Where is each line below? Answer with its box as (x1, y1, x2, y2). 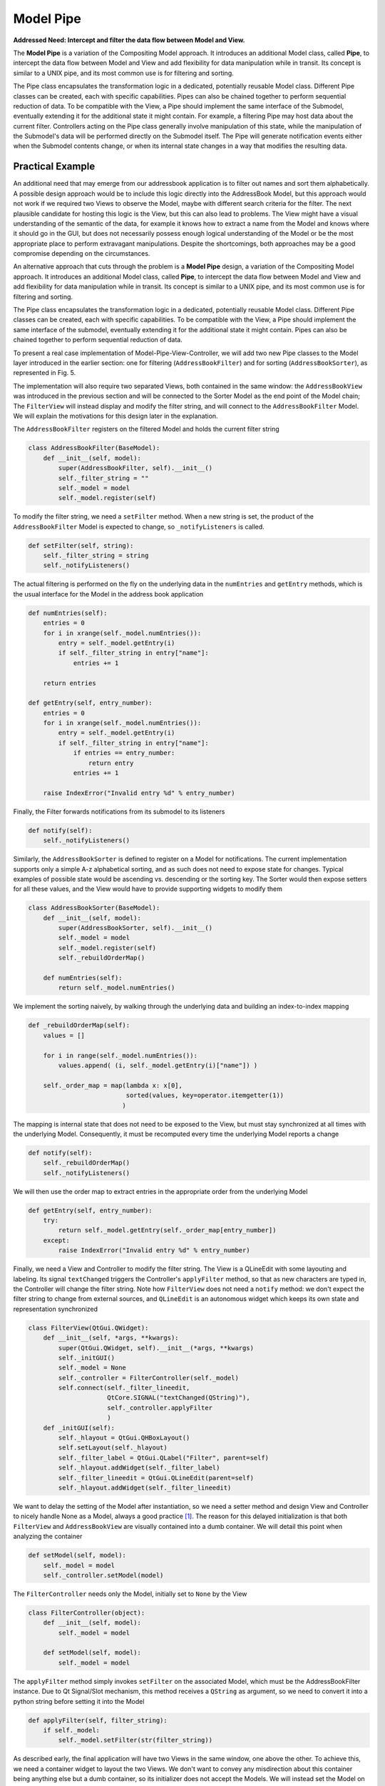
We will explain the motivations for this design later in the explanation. (13, 411, 218, 420)
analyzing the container (13, 1532, 83, 1541)
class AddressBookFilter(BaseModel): (28, 444, 160, 452)
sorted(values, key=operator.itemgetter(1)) (125, 1092, 284, 1099)
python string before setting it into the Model (13, 1697, 145, 1705)
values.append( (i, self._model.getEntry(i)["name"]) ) (58, 1061, 258, 1069)
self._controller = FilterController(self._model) (58, 1374, 239, 1382)
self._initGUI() (58, 1354, 115, 1362)
